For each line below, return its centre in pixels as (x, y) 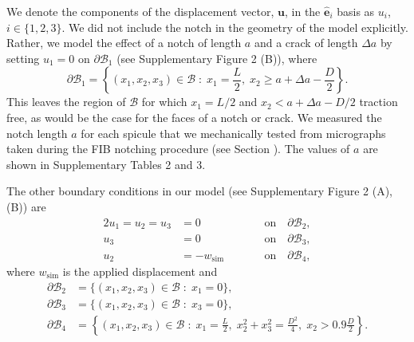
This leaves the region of (66, 102)
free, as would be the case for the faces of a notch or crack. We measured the (194, 117)
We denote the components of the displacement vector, (140, 11)
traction (379, 102)
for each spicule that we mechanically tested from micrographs (233, 133)
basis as (356, 11)
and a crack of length (306, 43)
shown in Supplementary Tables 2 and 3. (106, 164)
